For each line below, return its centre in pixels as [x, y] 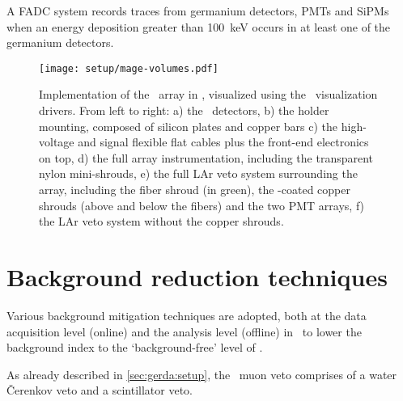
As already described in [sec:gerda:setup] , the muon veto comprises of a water [202, 374]
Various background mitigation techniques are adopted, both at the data [187, 315]
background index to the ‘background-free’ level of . [135, 347]
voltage [57, 142]
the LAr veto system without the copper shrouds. [161, 221]
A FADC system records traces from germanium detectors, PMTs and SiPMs [198, 11]
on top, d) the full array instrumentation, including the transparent [206, 157]
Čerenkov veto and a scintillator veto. [100, 390]
